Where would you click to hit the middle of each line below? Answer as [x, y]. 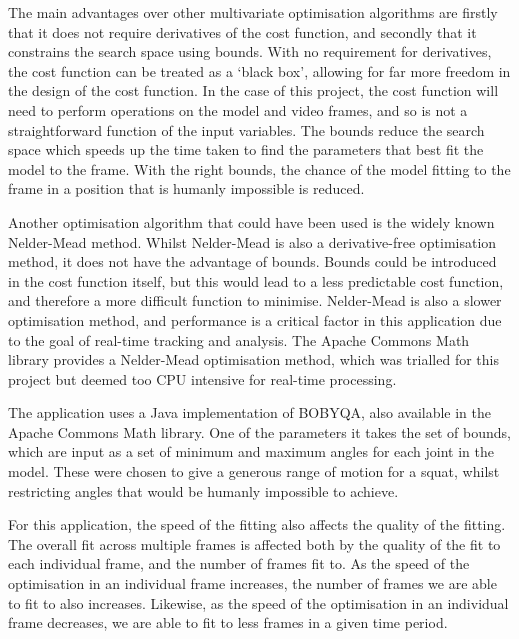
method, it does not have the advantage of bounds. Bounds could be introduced [252, 261]
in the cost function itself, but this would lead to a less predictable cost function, [256, 280]
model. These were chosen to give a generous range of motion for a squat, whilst [254, 471]
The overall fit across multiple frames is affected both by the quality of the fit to [254, 543]
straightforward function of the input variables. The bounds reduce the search [246, 129]
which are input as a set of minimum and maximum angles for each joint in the [251, 451]
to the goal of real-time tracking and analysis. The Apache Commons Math [239, 339]
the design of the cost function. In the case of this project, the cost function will [253, 90]
